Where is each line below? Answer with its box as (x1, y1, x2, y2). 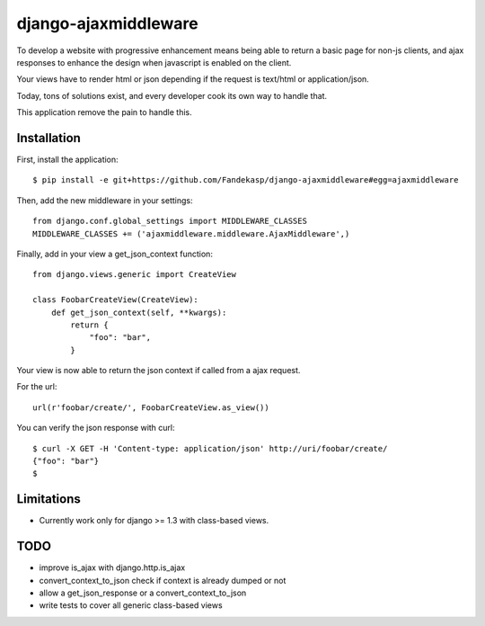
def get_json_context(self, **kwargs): (50, 307, 227, 317)
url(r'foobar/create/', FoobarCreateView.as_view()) (32, 402, 269, 413)
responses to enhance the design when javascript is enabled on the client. (16, 57, 292, 67)
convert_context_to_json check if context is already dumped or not (39, 575, 287, 586)
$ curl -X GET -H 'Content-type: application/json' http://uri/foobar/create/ (32, 443, 388, 453)
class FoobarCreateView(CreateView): (32, 295, 199, 305)
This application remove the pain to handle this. (16, 107, 192, 118)
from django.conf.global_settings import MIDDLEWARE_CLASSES (32, 216, 307, 227)
